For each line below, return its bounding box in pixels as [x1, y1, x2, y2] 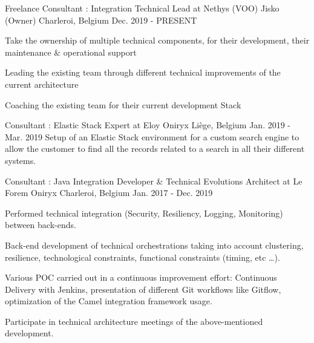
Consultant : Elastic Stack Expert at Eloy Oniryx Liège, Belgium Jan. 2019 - [5, 119, 291, 131]
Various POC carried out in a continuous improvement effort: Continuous [5, 271, 277, 284]
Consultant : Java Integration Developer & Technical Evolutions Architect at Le [5, 174, 303, 187]
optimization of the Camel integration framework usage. [5, 295, 212, 307]
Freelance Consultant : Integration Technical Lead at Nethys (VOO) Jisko [5, 2, 280, 14]
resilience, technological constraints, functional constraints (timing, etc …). [5, 250, 280, 263]
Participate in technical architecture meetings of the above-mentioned [5, 315, 263, 327]
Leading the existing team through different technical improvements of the [5, 66, 281, 79]
